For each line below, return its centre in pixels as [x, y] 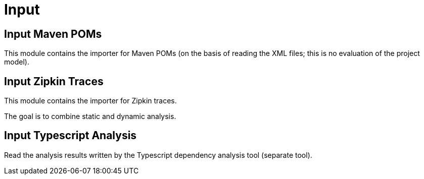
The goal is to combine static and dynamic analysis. [90, 116]
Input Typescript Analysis [70, 136]
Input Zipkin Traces [54, 81]
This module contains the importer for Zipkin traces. [90, 101]
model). [17, 62]
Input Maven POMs [53, 34]
